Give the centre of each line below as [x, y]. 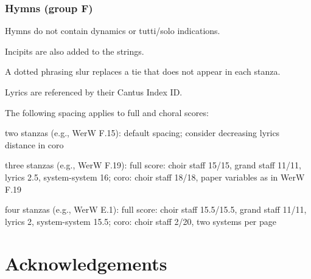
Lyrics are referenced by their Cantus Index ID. [94, 92]
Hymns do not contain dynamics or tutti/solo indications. [113, 31]
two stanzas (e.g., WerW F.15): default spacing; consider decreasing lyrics [142, 133]
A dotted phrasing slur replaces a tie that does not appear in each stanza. [143, 71]
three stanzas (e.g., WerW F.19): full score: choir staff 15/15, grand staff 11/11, [153, 165]
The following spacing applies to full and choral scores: [107, 112]
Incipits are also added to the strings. [75, 51]
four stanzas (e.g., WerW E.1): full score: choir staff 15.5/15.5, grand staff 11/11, [156, 209]
